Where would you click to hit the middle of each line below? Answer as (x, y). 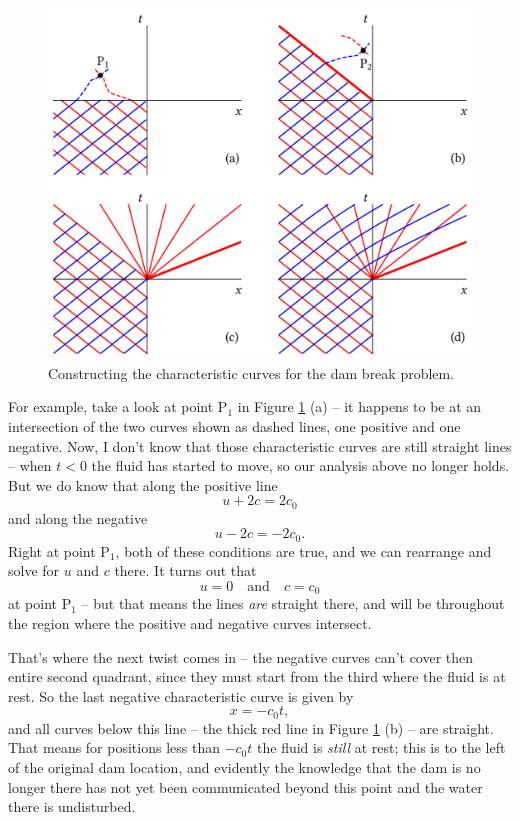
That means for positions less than (114, 747)
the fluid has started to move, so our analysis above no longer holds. (300, 465)
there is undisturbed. (72, 806)
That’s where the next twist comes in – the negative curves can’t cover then (241, 656)
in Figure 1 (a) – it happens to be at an (359, 406)
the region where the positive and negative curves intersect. (190, 623)
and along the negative (78, 517)
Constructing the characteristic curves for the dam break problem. (251, 372)
